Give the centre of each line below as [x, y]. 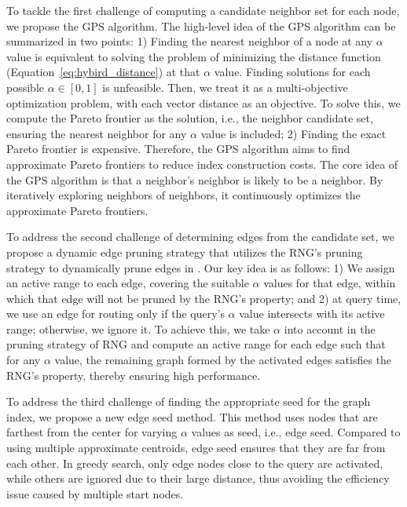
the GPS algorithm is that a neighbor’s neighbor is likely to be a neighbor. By [195, 179]
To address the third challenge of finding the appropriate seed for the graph [189, 401]
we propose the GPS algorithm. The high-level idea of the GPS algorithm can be [201, 26]
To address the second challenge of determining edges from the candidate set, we [200, 237]
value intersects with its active [312, 314]
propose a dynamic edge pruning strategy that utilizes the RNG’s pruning [185, 252]
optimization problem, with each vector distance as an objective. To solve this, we [203, 102]
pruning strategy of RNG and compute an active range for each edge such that [196, 344]
